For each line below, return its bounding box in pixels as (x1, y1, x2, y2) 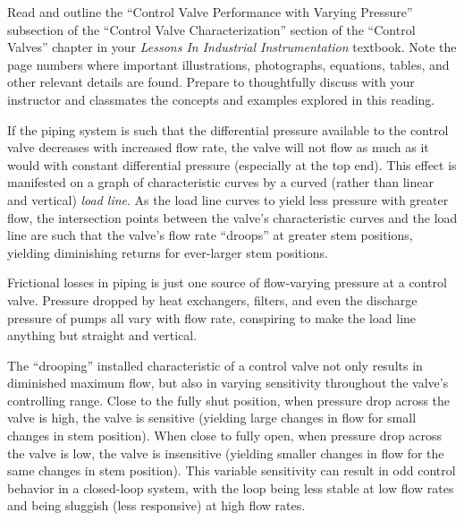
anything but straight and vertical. (7, 326, 198, 345)
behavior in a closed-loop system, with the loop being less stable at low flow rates (7, 478, 454, 497)
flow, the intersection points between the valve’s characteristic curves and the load (7, 208, 458, 226)
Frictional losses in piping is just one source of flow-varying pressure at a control (7, 273, 447, 292)
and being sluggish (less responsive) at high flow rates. (7, 496, 306, 515)
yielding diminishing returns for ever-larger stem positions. (7, 243, 328, 261)
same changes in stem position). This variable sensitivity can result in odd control (7, 461, 456, 480)
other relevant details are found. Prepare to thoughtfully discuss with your (7, 73, 415, 91)
